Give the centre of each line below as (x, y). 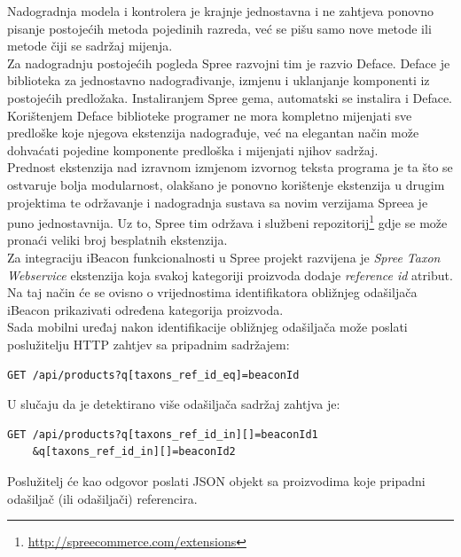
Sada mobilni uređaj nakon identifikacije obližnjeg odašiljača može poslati (207, 327)
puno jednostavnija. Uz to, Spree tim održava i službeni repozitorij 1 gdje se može (227, 221)
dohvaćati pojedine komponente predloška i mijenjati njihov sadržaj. (193, 149)
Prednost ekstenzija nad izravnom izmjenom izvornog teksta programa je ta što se (230, 167)
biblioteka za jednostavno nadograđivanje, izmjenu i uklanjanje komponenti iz (219, 80)
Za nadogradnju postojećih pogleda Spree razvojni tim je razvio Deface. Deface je (229, 63)
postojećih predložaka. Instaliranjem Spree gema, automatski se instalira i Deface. (230, 97)
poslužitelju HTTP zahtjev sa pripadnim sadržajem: (148, 344)
